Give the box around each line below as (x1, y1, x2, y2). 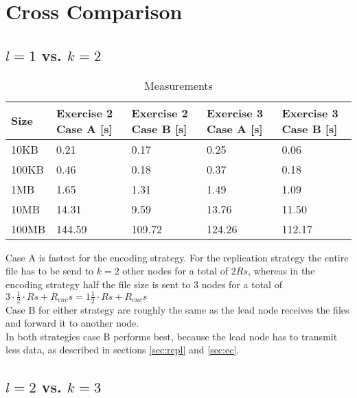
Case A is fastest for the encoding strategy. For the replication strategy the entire (5, 250, 349, 264)
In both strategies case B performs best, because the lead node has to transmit (5, 329, 338, 343)
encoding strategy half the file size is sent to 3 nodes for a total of (5, 277, 282, 291)
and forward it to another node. (5, 316, 139, 330)
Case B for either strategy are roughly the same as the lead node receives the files (5, 302, 349, 316)
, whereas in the (248, 264, 315, 278)
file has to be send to (5, 264, 94, 278)
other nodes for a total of (122, 264, 229, 278)
